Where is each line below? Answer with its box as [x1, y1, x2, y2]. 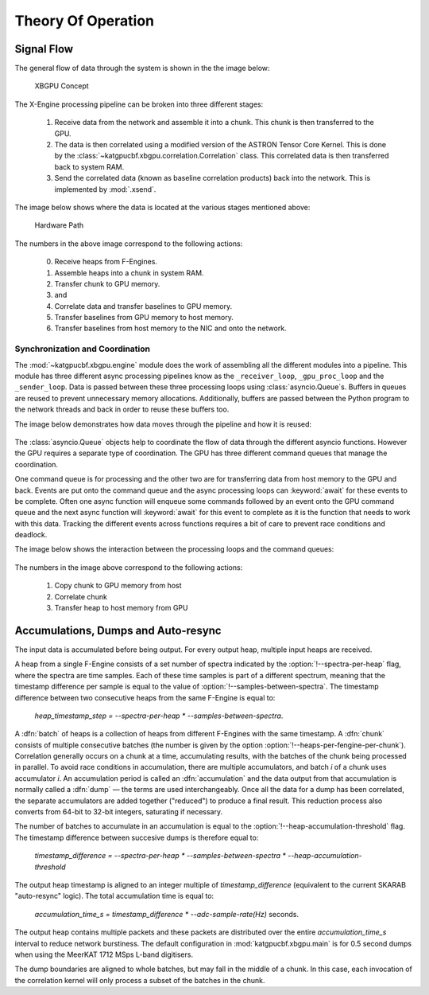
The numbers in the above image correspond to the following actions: [14, 239, 243, 248]
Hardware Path [34, 220, 83, 230]
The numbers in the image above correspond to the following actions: [14, 562, 243, 572]
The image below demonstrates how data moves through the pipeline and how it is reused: [14, 419, 312, 429]
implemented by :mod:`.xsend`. [54, 184, 157, 194]
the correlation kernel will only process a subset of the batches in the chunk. [14, 975, 265, 985]
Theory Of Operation [14, 12, 155, 29]
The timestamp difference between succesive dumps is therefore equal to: [14, 833, 259, 842]
